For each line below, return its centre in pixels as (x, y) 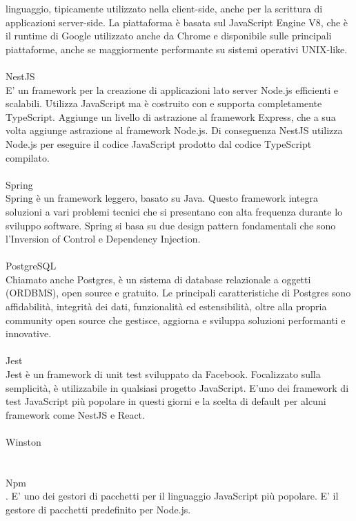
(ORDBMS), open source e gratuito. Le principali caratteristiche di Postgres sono (178, 293)
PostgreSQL (31, 266)
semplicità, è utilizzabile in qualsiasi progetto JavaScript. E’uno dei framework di (177, 387)
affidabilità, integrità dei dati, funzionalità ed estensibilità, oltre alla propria (166, 306)
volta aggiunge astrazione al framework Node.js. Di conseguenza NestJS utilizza (174, 130)
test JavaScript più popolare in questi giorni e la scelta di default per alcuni (166, 401)
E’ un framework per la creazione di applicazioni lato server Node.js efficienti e (172, 89)
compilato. (28, 157)
